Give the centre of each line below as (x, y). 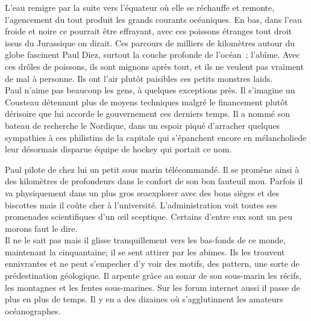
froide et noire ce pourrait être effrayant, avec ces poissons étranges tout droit (149, 31)
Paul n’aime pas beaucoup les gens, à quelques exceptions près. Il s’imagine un (150, 90)
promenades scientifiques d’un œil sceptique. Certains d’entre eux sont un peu (149, 217)
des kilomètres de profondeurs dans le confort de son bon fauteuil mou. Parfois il (154, 181)
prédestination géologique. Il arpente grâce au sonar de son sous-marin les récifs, (153, 276)
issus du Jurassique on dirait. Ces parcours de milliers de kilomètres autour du (150, 42)
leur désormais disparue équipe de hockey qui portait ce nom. (118, 149)
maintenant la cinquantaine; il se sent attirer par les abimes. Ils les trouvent (145, 251)
